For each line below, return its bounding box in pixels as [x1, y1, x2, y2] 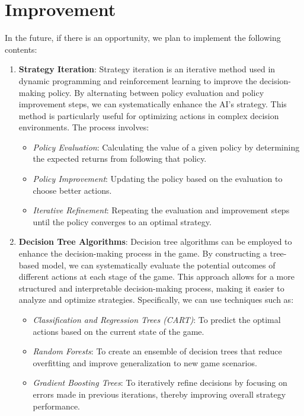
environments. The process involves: [18, 121, 149, 133]
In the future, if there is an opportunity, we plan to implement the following [5, 31, 281, 44]
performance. [33, 399, 81, 412]
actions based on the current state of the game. [33, 325, 204, 337]
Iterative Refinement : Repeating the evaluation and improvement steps [33, 204, 290, 216]
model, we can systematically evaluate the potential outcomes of [41, 258, 276, 271]
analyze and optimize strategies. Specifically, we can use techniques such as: [18, 293, 294, 306]
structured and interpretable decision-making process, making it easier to [18, 281, 284, 294]
